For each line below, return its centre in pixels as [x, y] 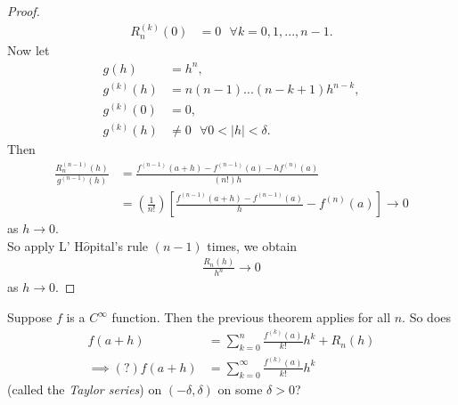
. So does [427, 317]
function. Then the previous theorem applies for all [251, 317]
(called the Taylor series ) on [85, 389]
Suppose [30, 317]
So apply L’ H [45, 245]
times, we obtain [252, 245]
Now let [29, 50]
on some [240, 389]
